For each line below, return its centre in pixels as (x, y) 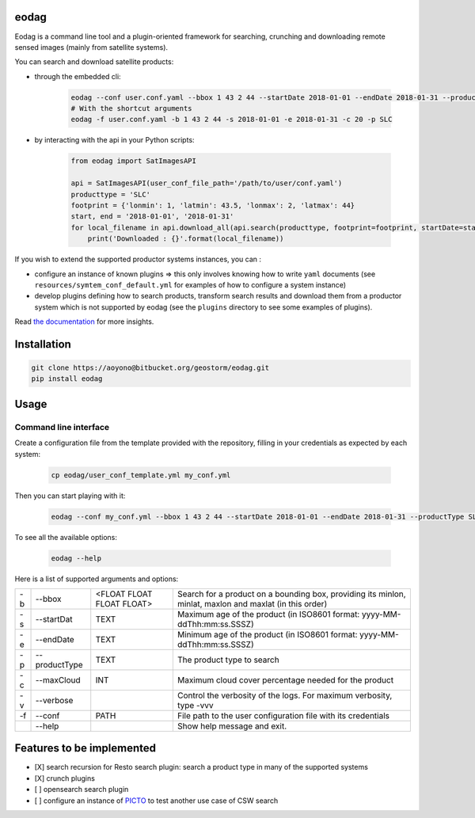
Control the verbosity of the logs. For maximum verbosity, (285, 695)
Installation (43, 344)
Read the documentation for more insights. (84, 321)
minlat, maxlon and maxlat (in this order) (252, 603)
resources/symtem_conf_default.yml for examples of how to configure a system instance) (190, 284)
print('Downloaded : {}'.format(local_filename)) (186, 239)
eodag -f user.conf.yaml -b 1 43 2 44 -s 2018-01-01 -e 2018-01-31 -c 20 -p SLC (232, 120)
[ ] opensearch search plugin (82, 789)
